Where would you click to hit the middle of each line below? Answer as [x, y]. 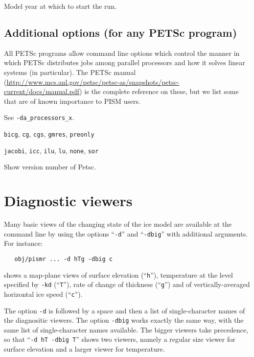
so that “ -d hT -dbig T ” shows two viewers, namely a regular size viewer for [120, 339]
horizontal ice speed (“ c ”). [43, 294]
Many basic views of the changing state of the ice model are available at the [118, 224]
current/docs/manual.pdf [42, 91]
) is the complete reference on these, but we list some [159, 91]
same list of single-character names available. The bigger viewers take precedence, [126, 329]
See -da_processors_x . [39, 117]
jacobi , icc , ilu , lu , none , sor [51, 150]
